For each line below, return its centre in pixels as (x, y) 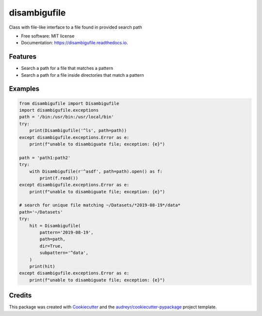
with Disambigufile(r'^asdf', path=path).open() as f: (96, 171)
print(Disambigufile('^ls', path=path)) (78, 131)
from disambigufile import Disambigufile (69, 103)
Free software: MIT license (48, 36)
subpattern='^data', (64, 253)
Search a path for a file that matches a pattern (67, 68)
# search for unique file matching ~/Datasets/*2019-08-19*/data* (100, 205)
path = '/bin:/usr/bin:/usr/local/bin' (66, 117)
